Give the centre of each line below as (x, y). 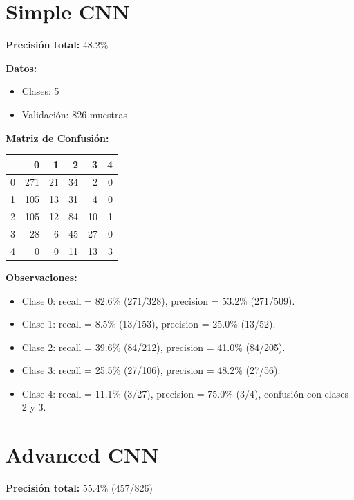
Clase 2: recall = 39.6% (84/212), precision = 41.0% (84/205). (153, 347)
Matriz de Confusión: (57, 137)
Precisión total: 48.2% (57, 45)
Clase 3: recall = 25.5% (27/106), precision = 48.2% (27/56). (151, 370)
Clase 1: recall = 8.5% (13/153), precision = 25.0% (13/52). (149, 324)
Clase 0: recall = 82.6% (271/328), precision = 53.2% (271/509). (158, 300)
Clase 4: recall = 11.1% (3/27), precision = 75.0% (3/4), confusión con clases (185, 393)
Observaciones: (41, 277)
